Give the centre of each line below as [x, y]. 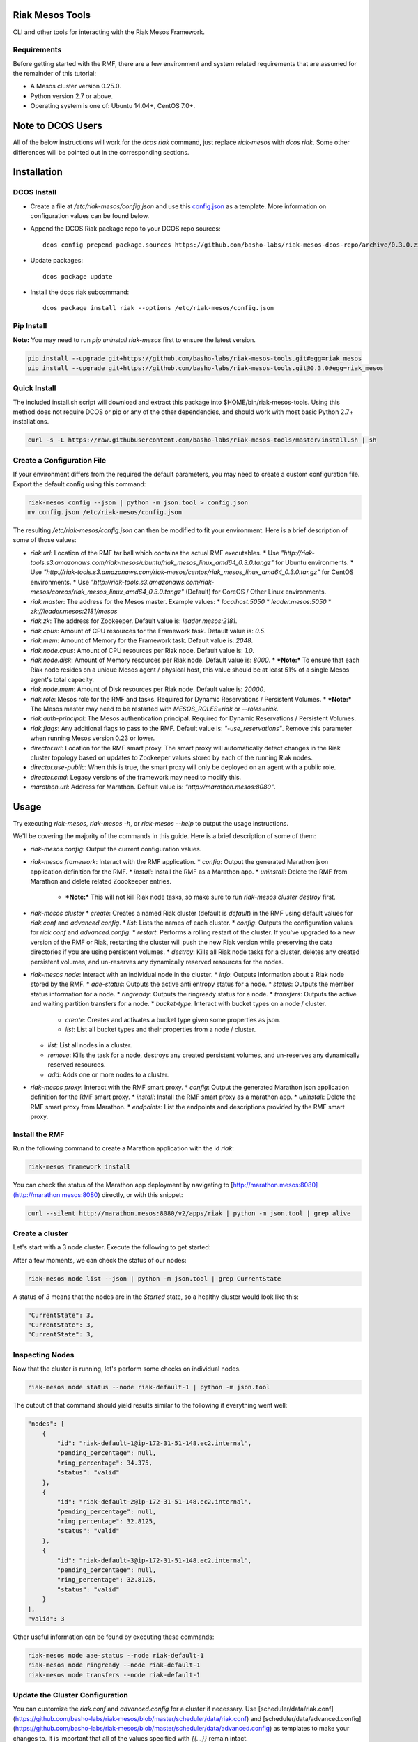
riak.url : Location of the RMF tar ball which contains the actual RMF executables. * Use [155, 553]
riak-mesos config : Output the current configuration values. [116, 849]
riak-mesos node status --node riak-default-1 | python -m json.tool [149, 1387]
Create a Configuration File [60, 460]
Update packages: [57, 261]
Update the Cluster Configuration [70, 1695]
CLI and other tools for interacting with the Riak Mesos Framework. [109, 32]
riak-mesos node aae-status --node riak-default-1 [116, 1655]
